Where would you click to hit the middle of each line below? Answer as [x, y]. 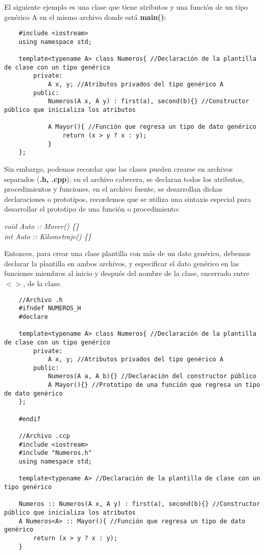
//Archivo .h [41, 300]
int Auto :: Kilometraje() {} [48, 236]
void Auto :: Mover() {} [42, 226]
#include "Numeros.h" [55, 453]
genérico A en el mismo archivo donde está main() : [85, 17]
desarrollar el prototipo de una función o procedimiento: [92, 209]
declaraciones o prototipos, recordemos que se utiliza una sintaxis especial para [128, 199]
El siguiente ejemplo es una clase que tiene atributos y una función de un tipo [126, 7]
